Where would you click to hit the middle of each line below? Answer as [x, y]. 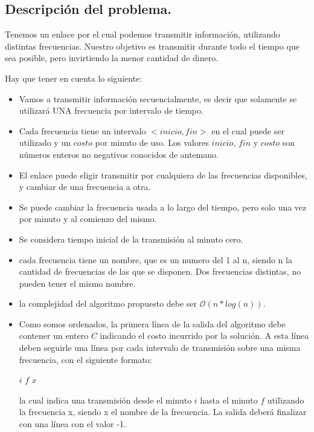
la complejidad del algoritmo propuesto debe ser [108, 303]
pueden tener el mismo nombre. [77, 283]
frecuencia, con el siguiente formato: [85, 359]
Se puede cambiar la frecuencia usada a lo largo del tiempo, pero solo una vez [163, 207]
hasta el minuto [229, 400]
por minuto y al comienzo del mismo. [88, 219]
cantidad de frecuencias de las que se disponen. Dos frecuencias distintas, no [160, 271]
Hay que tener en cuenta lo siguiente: [74, 78]
